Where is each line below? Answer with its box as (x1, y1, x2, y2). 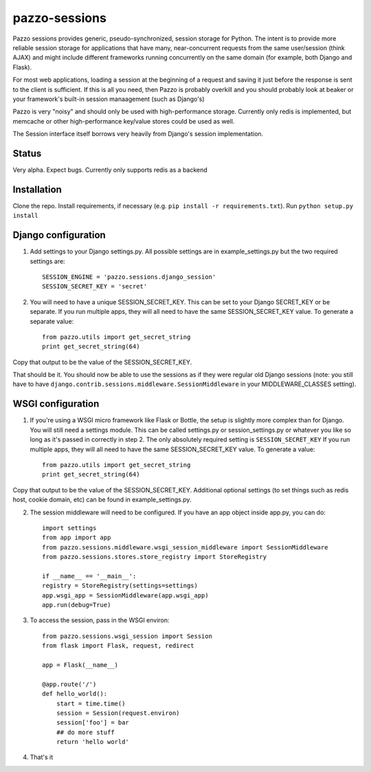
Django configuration (12, 229, 106, 241)
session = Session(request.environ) (56, 709, 180, 717)
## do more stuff (56, 728, 115, 736)
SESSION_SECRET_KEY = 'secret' (42, 282, 148, 291)
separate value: (30, 317, 74, 326)
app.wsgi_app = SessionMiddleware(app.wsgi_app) (42, 591, 209, 599)
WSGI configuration (12, 398, 100, 410)
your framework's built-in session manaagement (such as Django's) (12, 95, 205, 103)
